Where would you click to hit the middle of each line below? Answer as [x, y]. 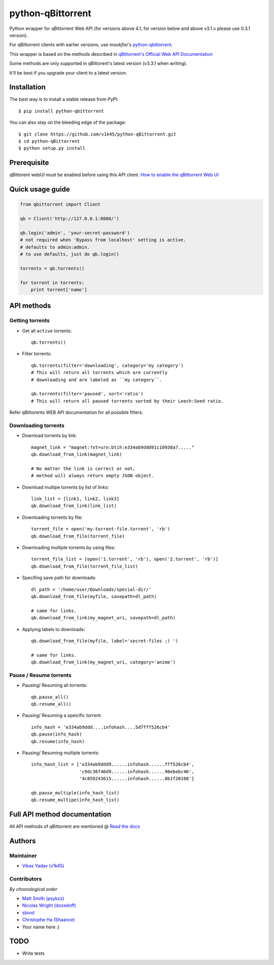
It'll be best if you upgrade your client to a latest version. [68, 73]
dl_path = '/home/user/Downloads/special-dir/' [91, 589]
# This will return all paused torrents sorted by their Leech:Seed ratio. [127, 401]
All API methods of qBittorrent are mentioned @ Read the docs [75, 826]
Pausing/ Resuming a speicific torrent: [62, 715]
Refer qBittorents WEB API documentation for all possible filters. [76, 412]
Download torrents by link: [49, 436]
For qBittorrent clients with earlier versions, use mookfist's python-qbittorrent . [91, 45]
